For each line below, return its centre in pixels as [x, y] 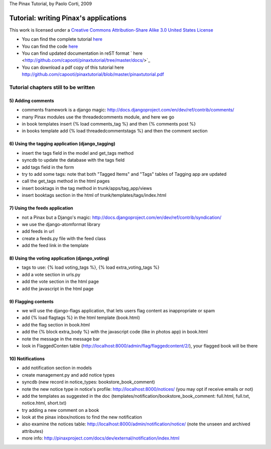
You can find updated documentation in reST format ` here [82, 53]
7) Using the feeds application [41, 208]
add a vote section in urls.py [51, 274]
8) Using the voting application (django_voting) [59, 258]
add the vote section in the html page [60, 282]
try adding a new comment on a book [60, 410]
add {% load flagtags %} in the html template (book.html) [81, 318]
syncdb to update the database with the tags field [73, 160]
